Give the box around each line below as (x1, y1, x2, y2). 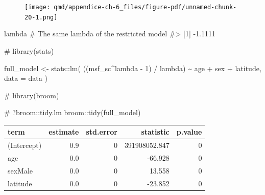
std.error (86, 126, 117, 137)
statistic (141, 126, 170, 137)
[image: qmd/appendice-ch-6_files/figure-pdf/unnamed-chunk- (25, 4, 237, 11)
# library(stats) (4, 45, 54, 56)
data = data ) (4, 73, 47, 83)
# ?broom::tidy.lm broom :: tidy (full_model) (4, 107, 141, 118)
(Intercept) (8, 140, 42, 150)
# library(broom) (4, 90, 59, 100)
